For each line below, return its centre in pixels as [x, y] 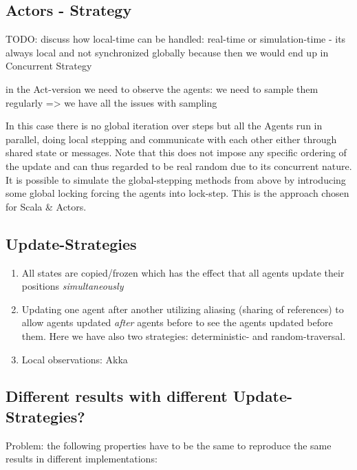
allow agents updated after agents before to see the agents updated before [177, 322]
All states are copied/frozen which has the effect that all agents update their [183, 272]
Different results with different [117, 396]
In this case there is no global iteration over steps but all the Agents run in [164, 126]
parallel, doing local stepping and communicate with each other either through [171, 139]
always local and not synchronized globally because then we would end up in [167, 52]
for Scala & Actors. [46, 206]
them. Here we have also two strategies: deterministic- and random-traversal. [184, 335]
